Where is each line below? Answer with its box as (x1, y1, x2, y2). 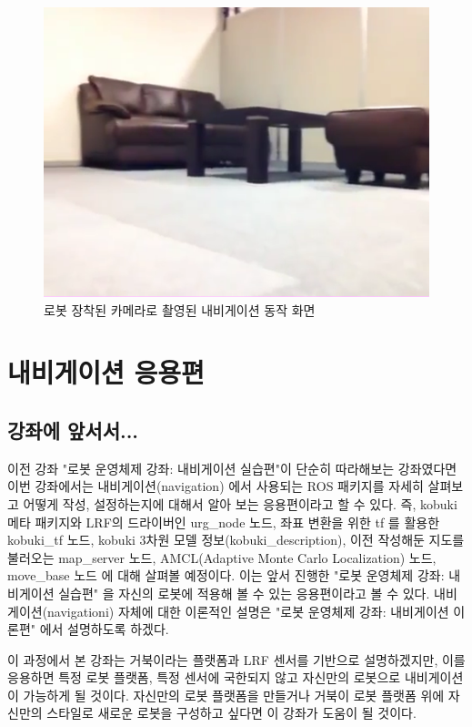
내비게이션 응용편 (7, 353, 205, 391)
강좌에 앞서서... (7, 415, 139, 444)
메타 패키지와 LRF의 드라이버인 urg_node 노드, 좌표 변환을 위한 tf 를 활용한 (7, 512, 440, 531)
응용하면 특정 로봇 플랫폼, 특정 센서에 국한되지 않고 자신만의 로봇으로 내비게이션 (7, 668, 464, 687)
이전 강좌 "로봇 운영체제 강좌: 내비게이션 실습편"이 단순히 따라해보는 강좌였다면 (7, 458, 457, 477)
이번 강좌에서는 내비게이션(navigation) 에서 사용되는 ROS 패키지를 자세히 (7, 476, 424, 496)
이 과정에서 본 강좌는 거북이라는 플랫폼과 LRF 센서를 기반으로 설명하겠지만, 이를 (7, 650, 466, 669)
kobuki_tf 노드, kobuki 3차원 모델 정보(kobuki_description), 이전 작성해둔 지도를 (7, 530, 465, 549)
